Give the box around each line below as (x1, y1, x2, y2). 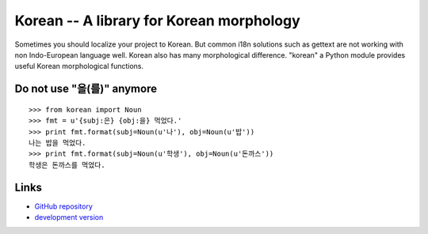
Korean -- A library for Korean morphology (14, 12, 300, 29)
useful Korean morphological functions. (14, 62, 144, 71)
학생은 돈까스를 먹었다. (29, 160, 106, 169)
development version (34, 212, 104, 221)
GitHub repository (34, 202, 93, 211)
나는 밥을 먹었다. (29, 138, 86, 147)
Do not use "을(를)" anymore (14, 82, 158, 96)
